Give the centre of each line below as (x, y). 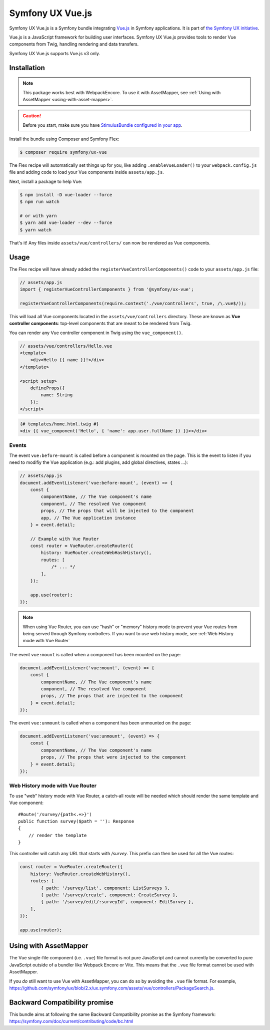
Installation (27, 68)
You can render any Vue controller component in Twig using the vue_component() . (96, 333)
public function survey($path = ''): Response (76, 821)
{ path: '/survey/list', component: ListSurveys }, (105, 888)
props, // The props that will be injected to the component (117, 511)
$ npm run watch (40, 202)
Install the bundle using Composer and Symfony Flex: (64, 139)
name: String (57, 395)
